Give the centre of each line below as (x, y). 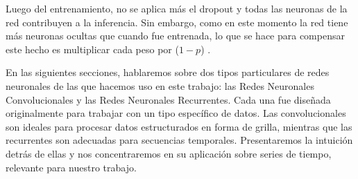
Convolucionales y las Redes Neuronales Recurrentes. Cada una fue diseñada (168, 99)
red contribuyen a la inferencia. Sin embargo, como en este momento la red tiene (177, 22)
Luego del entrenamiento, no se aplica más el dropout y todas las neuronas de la (177, 8)
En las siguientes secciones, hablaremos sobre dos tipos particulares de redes (168, 72)
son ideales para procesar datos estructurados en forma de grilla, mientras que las (179, 126)
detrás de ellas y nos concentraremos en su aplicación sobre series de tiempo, (169, 153)
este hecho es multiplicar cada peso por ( (92, 49)
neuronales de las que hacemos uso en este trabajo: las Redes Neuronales (160, 85)
